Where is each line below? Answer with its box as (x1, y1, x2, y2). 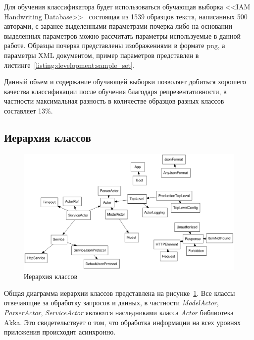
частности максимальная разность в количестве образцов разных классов (4, 96, 224, 106)
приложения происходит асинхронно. (4, 327, 116, 337)
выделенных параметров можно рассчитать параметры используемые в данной (4, 30, 241, 41)
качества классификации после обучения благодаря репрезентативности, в (4, 86, 227, 96)
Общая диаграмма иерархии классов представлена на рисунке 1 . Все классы (4, 287, 235, 298)
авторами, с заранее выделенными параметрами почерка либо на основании (4, 21, 233, 31)
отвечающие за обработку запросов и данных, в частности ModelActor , (4, 297, 219, 308)
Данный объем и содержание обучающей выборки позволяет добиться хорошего (4, 76, 246, 87)
